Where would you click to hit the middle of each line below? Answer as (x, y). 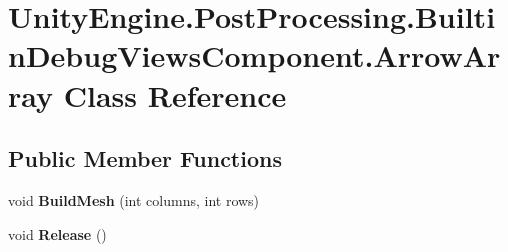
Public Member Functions (145, 158)
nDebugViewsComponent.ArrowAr (254, 55)
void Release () (57, 233)
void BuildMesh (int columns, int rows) (134, 199)
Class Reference (175, 94)
